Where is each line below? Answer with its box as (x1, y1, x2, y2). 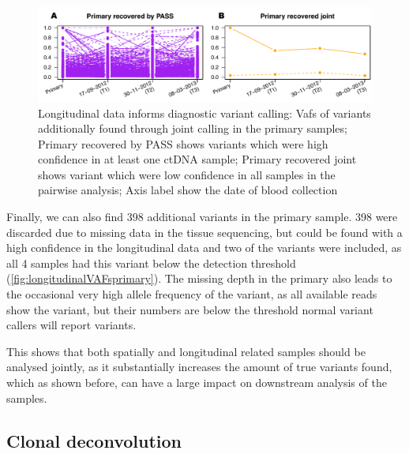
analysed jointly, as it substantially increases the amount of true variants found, (6, 358, 392, 375)
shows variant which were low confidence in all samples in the (38, 166, 336, 182)
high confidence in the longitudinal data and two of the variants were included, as (6, 239, 402, 256)
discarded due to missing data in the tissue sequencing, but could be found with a (6, 223, 403, 240)
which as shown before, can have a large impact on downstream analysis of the (6, 374, 387, 390)
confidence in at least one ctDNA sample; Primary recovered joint (38, 151, 357, 167)
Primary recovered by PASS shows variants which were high (38, 135, 328, 152)
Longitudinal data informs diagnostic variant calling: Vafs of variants (38, 104, 371, 121)
